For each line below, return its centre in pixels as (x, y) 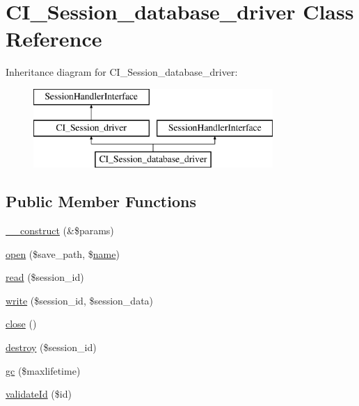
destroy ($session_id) (51, 347)
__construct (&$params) (60, 230)
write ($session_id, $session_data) (80, 300)
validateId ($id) (39, 394)
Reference (54, 39)
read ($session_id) (45, 277)
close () (21, 324)
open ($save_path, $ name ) (63, 253)
